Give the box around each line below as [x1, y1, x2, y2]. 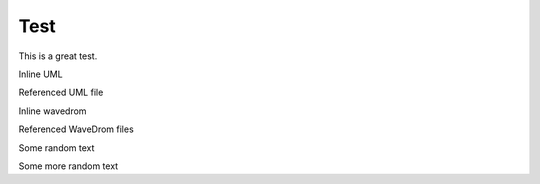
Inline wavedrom [18, 105, 87, 117]
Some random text [18, 141, 95, 154]
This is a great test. [18, 50, 98, 62]
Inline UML [18, 68, 64, 80]
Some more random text [18, 160, 119, 172]
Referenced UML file [18, 86, 104, 99]
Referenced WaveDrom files [18, 123, 134, 135]
